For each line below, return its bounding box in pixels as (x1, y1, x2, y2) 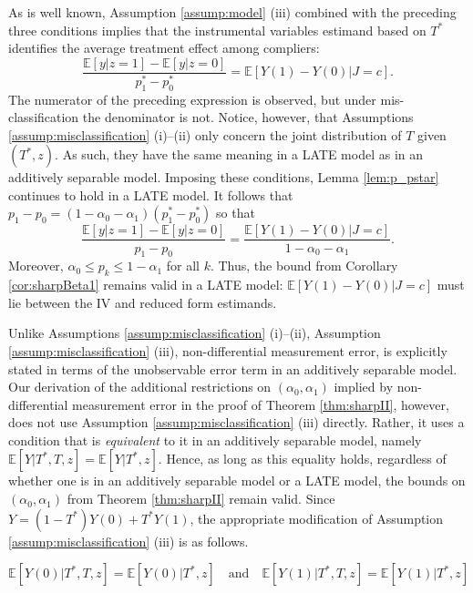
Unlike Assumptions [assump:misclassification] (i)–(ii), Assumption (8, 323, 381, 343)
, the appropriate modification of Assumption (190, 508, 444, 527)
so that (216, 203, 255, 222)
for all (166, 256, 200, 275)
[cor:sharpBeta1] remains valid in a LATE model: (8, 275, 283, 294)
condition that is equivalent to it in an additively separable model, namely (8, 430, 422, 449)
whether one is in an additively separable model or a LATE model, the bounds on (8, 471, 466, 490)
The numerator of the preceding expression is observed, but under (8, 89, 376, 108)
